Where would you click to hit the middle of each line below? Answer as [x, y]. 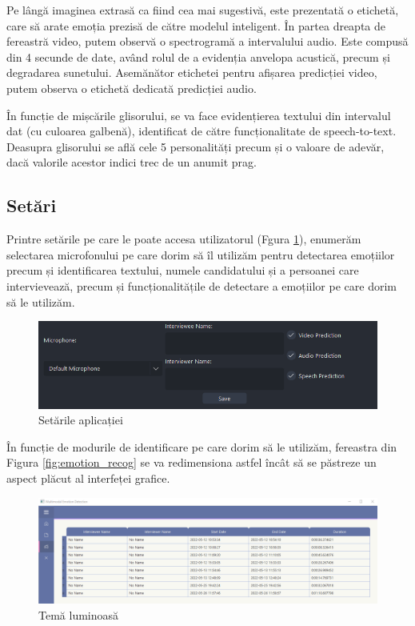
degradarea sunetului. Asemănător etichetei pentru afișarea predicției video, [192, 72]
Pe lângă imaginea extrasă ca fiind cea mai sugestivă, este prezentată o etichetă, [203, 10]
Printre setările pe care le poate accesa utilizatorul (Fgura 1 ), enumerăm [184, 239]
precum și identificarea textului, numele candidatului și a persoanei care [183, 270]
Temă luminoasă [79, 614]
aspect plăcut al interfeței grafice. [88, 478]
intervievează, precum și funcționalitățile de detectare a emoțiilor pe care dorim [202, 285]
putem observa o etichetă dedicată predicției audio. [132, 88]
